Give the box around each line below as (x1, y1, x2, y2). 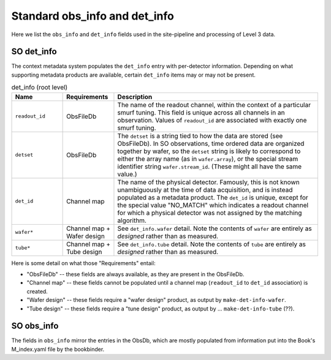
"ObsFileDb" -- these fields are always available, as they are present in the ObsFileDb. (26, 271, 245, 278)
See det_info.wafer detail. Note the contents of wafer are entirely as (117, 224, 312, 233)
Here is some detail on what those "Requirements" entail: (11, 259, 156, 266)
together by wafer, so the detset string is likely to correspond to (117, 147, 301, 156)
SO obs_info (11, 321, 59, 331)
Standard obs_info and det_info (11, 9, 175, 23)
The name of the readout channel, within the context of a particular (117, 100, 311, 109)
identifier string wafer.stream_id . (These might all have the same (117, 162, 302, 171)
